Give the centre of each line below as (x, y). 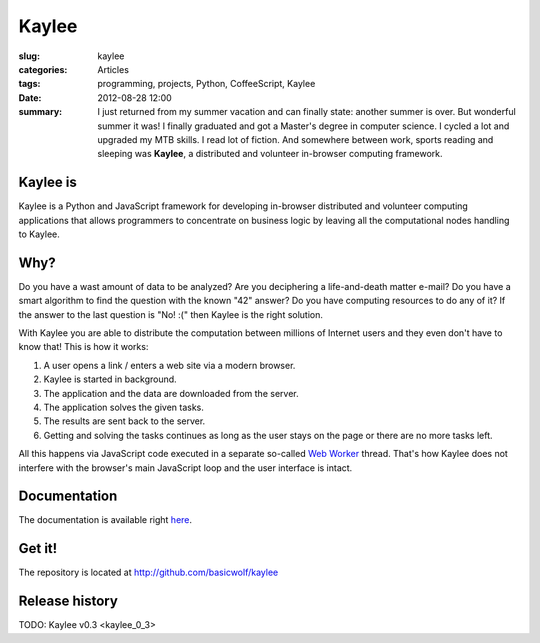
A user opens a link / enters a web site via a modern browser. (169, 365)
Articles (113, 69)
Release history (68, 601)
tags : (29, 84)
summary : (40, 112)
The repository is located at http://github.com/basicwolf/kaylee (148, 572)
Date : (30, 97)
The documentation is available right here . (105, 520)
